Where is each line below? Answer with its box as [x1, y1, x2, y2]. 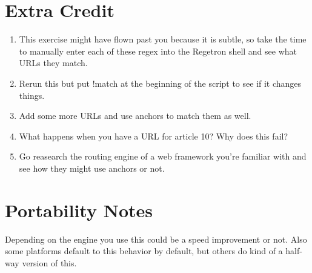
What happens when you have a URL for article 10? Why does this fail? [19, 129, 288, 142]
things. [19, 89, 45, 101]
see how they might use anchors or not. [19, 161, 165, 174]
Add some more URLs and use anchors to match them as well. [19, 109, 251, 122]
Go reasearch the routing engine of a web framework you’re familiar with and [19, 150, 307, 163]
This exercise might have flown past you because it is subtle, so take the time [19, 33, 307, 45]
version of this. [22, 256, 77, 269]
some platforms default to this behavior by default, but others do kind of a [5, 244, 283, 257]
